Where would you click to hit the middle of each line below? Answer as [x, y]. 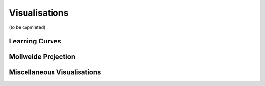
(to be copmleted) [27, 27]
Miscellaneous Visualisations [55, 73]
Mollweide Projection [42, 57]
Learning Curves [35, 41]
